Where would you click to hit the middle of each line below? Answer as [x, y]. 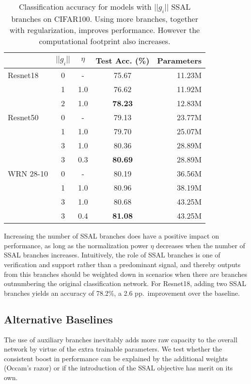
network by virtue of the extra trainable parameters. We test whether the [113, 349]
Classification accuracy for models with [85, 7]
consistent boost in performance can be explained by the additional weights [116, 358]
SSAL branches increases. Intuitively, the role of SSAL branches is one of [112, 255]
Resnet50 [23, 117]
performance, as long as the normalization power [76, 245]
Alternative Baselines [58, 319]
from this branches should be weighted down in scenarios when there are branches [125, 274]
